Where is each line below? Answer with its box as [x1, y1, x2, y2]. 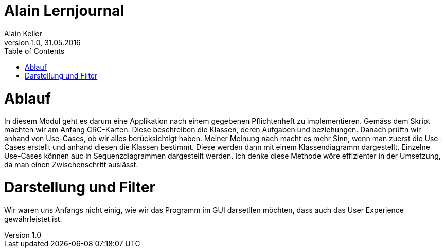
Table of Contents [4, 46, 65, 55]
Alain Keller [4, 29, 42, 38]
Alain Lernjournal [4, 2, 124, 20]
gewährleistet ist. [4, 214, 62, 223]
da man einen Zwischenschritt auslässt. [4, 160, 138, 169]
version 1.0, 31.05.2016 [4, 37, 81, 47]
